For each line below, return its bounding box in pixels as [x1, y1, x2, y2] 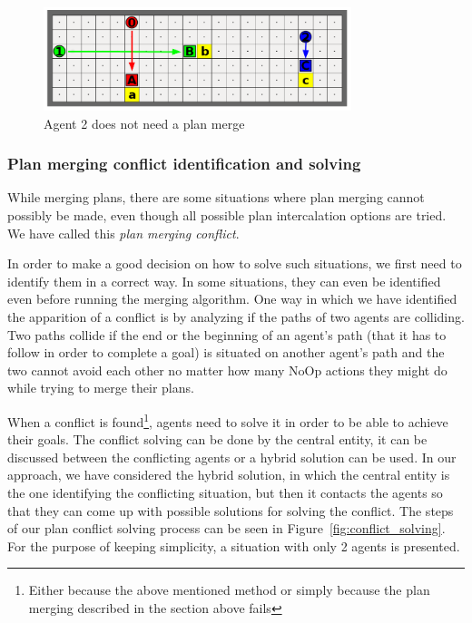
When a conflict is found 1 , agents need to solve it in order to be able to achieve [7, 409, 448, 431]
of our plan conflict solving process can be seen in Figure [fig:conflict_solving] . [7, 519, 446, 538]
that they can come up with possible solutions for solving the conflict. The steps [7, 501, 454, 520]
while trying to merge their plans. [7, 378, 194, 397]
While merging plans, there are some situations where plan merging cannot [7, 188, 425, 207]
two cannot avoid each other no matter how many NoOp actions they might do [7, 360, 447, 379]
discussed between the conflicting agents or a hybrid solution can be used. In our [7, 447, 457, 466]
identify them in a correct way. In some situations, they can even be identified [7, 271, 441, 290]
